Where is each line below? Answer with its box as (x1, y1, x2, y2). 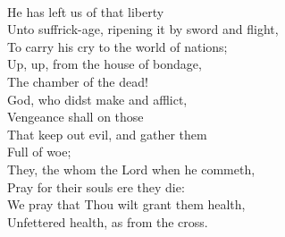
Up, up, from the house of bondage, (7, 55, 202, 73)
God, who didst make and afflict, (7, 89, 188, 108)
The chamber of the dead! (7, 72, 148, 90)
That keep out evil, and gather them (7, 124, 207, 143)
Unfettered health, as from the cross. (7, 212, 208, 231)
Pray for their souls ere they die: (7, 177, 185, 196)
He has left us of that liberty (7, 2, 164, 21)
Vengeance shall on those (7, 107, 144, 126)
